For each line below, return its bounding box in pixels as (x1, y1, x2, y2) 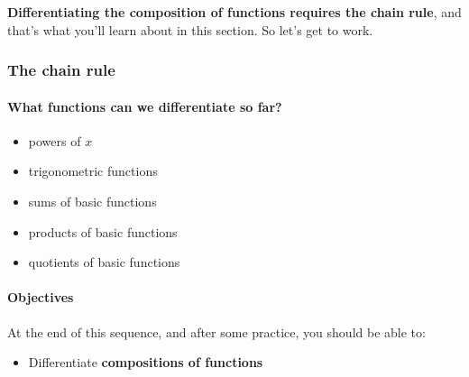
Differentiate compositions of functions (28, 353, 263, 372)
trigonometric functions (28, 161, 158, 180)
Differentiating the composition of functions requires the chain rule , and (7, 3, 462, 21)
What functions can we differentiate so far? (7, 97, 282, 115)
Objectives (7, 288, 74, 307)
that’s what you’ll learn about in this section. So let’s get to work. (7, 20, 373, 39)
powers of (28, 131, 81, 150)
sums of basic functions (28, 192, 157, 211)
